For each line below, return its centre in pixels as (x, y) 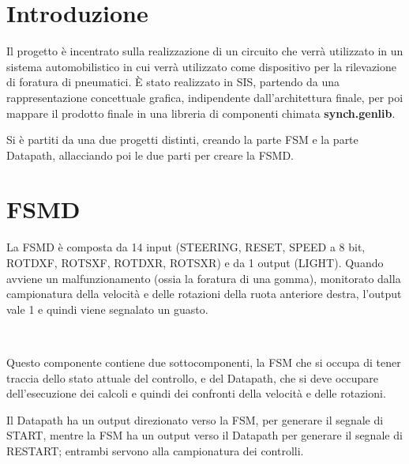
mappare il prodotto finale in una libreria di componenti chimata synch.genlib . (201, 113)
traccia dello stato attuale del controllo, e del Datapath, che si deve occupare (192, 377)
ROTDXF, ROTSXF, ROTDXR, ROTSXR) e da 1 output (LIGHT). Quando (195, 262)
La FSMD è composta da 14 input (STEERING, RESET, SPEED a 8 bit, (186, 247)
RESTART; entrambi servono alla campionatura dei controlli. (155, 450)
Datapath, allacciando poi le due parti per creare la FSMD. (150, 155)
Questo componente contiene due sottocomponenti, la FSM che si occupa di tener (204, 362)
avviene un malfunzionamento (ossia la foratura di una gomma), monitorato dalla (204, 278)
